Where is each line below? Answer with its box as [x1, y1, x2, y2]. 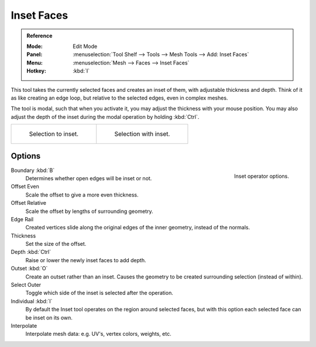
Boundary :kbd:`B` [11, 167, 55, 174]
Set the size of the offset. [25, 241, 87, 248]
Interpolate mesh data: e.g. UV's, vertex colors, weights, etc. [25, 331, 172, 338]
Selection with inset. [114, 130, 170, 138]
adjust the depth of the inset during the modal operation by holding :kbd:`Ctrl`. [11, 113, 200, 120]
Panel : [26, 51, 43, 58]
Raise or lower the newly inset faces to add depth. [25, 256, 146, 263]
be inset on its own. [25, 314, 73, 321]
